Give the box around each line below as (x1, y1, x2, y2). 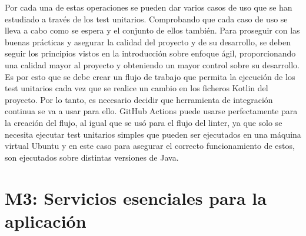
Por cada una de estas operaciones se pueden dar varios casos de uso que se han (5, 1, 292, 13)
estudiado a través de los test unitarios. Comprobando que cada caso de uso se (5, 12, 288, 25)
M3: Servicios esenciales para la (5, 185, 267, 210)
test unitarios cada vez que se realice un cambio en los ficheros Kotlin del (5, 82, 268, 94)
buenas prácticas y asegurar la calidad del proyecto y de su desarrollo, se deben (5, 35, 291, 48)
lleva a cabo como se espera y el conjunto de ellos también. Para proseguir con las (5, 24, 300, 36)
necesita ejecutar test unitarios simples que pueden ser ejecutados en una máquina (5, 128, 301, 140)
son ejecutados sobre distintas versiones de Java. (5, 151, 179, 163)
